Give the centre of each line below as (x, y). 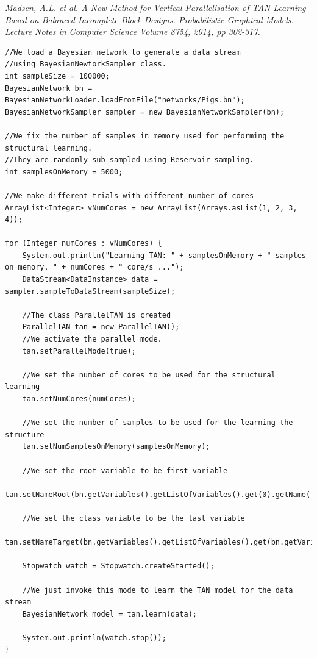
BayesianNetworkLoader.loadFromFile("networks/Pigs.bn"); (125, 100)
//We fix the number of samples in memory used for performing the (145, 136)
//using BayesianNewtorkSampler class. (86, 64)
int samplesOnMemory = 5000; (64, 172)
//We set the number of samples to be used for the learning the (158, 423)
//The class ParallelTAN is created (97, 315)
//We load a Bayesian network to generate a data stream (123, 52)
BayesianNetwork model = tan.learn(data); (109, 614)
